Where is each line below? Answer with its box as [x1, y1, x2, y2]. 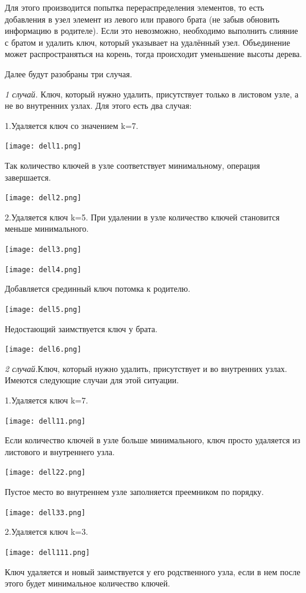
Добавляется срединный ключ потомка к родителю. [5, 282, 191, 295]
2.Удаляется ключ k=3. [5, 525, 89, 538]
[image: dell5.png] [5, 305, 81, 314]
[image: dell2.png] [5, 194, 81, 203]
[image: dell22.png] [5, 468, 86, 477]
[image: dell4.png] [5, 265, 81, 274]
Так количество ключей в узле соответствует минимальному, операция [5, 159, 260, 171]
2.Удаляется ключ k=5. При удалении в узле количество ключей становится [5, 210, 280, 223]
